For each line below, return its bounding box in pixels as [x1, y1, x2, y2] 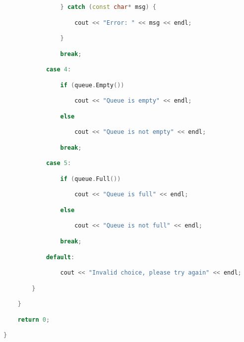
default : [46, 253, 75, 261]
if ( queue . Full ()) [60, 175, 121, 182]
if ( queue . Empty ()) [60, 81, 124, 89]
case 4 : [46, 66, 71, 73]
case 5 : [46, 160, 71, 167]
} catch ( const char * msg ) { [60, 3, 156, 10]
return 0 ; [17, 316, 50, 323]
